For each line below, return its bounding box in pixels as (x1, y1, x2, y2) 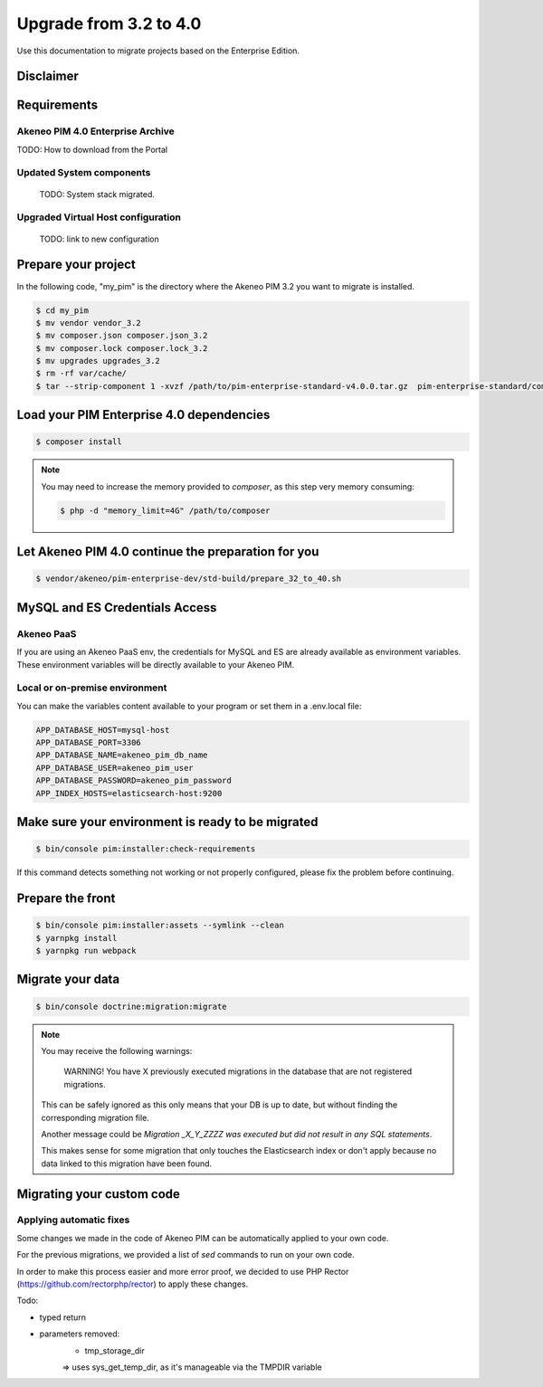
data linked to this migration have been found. (41, 1158, 213, 1169)
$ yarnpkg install (35, 933, 118, 943)
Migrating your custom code (16, 1186, 181, 1202)
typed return (39, 1312, 86, 1323)
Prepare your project (16, 257, 136, 272)
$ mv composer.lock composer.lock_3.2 (35, 343, 208, 353)
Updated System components (16, 166, 151, 179)
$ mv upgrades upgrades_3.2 (35, 356, 160, 366)
